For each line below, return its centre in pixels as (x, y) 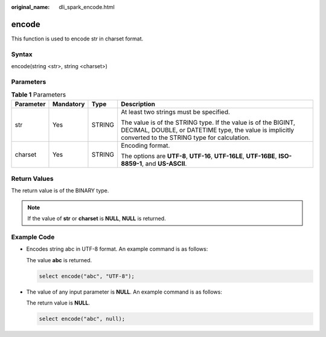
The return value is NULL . (58, 303)
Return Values (32, 178)
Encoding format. (145, 145)
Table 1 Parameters (39, 95)
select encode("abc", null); (82, 319)
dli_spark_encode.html (87, 7)
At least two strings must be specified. (176, 112)
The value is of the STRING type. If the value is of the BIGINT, (208, 122)
